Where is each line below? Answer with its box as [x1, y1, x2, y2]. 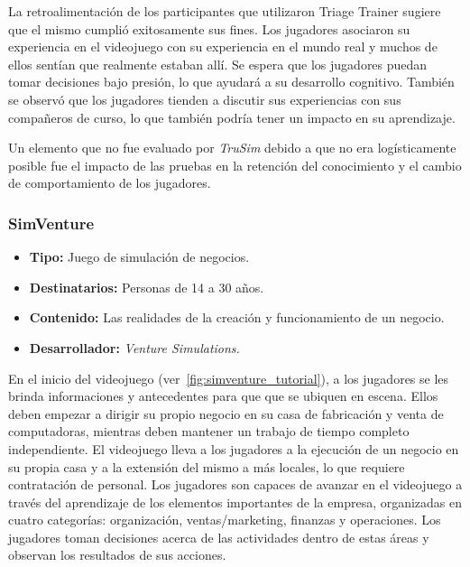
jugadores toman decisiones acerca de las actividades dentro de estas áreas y [8, 527, 429, 546]
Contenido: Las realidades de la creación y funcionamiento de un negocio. [29, 308, 445, 327]
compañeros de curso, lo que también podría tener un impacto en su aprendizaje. [8, 107, 456, 126]
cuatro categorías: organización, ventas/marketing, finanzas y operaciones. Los [8, 510, 441, 529]
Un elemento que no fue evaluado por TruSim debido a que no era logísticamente [8, 138, 456, 157]
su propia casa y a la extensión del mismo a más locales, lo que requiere [8, 457, 405, 476]
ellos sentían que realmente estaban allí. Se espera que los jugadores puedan [8, 54, 428, 73]
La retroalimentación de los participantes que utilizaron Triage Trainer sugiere [8, 2, 441, 20]
